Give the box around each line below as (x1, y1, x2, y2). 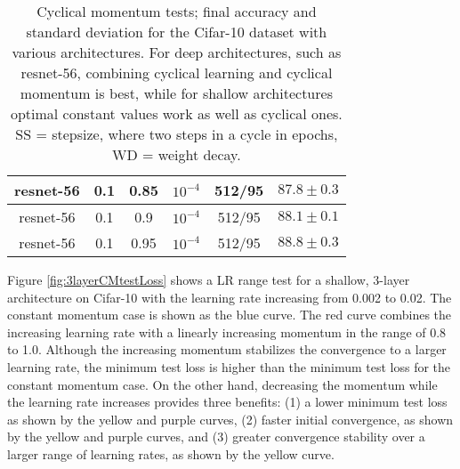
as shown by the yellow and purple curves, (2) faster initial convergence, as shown (7, 409, 454, 428)
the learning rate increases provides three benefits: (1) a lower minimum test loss (7, 392, 448, 411)
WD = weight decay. (112, 144, 241, 165)
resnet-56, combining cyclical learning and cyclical (20, 62, 333, 83)
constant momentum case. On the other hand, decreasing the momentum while (7, 375, 438, 393)
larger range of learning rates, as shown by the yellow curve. (7, 444, 335, 463)
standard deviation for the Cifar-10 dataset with (26, 21, 327, 42)
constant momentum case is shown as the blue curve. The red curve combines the (7, 305, 452, 324)
